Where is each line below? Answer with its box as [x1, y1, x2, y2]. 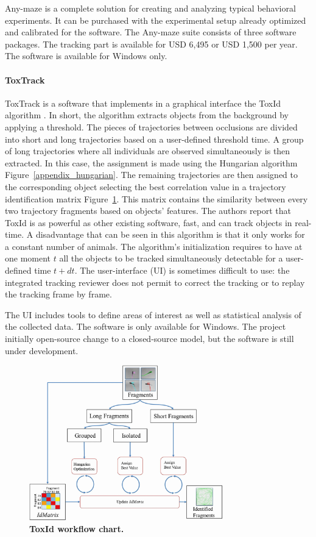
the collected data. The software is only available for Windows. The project [5, 320, 286, 333]
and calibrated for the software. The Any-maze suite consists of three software [5, 26, 297, 38]
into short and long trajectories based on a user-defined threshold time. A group [5, 132, 304, 145]
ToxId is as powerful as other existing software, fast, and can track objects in [5, 216, 292, 229]
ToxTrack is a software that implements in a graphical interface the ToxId [5, 96, 281, 109]
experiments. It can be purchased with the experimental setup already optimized [5, 13, 306, 26]
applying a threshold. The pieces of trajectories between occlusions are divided [5, 120, 298, 133]
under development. [5, 344, 79, 357]
